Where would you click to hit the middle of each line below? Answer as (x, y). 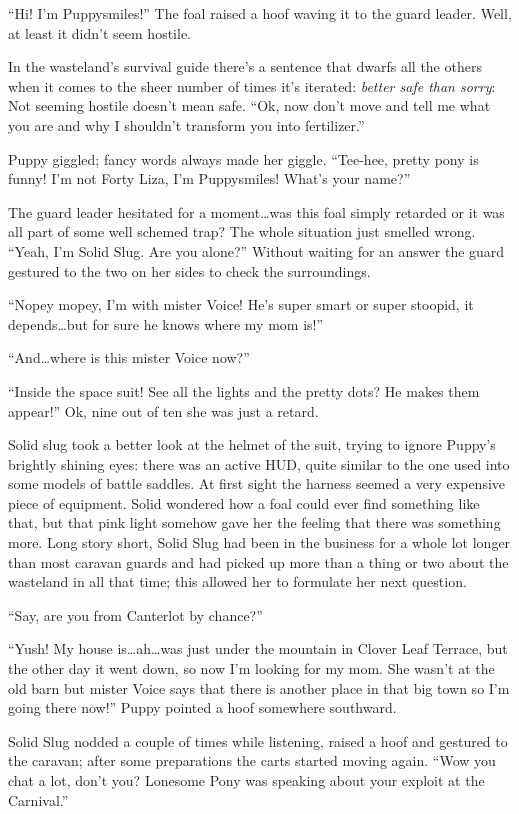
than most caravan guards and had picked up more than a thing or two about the (258, 561)
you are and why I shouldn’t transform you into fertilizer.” (186, 124)
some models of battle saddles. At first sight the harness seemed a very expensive (257, 483)
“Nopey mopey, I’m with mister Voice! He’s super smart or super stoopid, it (241, 304)
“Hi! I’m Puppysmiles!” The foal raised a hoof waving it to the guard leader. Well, (260, 13)
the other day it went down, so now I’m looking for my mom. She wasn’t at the (251, 668)
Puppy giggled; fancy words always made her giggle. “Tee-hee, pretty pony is (243, 158)
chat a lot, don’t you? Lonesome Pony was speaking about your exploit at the (246, 780)
